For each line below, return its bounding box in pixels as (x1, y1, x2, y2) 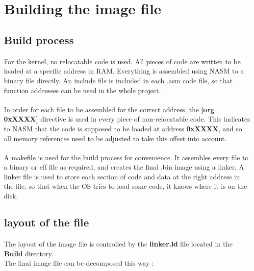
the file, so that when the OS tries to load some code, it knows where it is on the (4, 181, 247, 191)
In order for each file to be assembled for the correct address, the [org (4, 104, 215, 114)
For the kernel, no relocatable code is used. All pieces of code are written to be (4, 56, 241, 66)
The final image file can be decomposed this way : (4, 258, 154, 268)
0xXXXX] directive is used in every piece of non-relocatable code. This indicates (4, 114, 250, 124)
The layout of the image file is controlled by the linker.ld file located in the (4, 239, 233, 249)
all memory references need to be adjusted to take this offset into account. (4, 133, 227, 143)
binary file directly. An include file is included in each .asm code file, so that (4, 75, 233, 85)
